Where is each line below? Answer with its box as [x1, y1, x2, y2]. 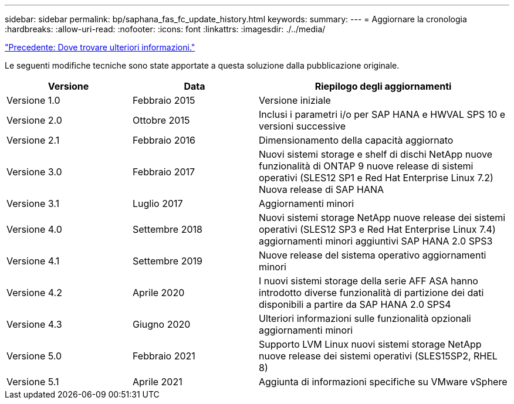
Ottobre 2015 [133, 114, 190, 126]
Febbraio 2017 [133, 166, 195, 178]
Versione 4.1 [6, 255, 60, 267]
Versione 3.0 [6, 166, 62, 178]
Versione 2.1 [6, 134, 60, 146]
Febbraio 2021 [133, 350, 195, 362]
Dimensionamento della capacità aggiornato [259, 134, 454, 146]
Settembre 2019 [133, 255, 202, 267]
